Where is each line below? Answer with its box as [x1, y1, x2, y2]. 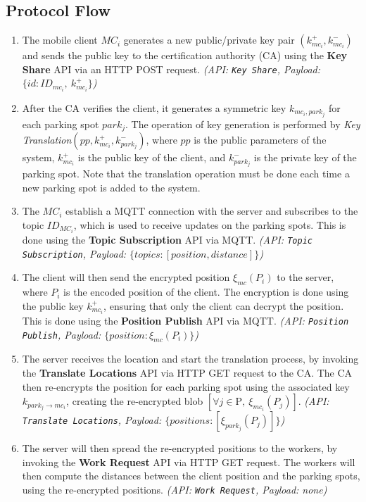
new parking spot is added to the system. [22, 180, 201, 194]
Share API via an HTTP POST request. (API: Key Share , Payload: [22, 61, 321, 76]
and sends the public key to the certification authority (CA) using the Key [22, 48, 348, 63]
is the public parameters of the [194, 132, 327, 147]
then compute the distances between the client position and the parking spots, [22, 468, 360, 483]
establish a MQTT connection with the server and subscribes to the [65, 203, 358, 218]
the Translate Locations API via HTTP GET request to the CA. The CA [22, 365, 353, 379]
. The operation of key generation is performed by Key [125, 116, 360, 131]
